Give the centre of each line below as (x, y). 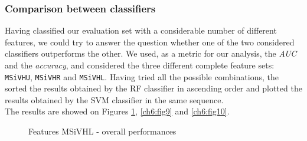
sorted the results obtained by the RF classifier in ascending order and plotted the (153, 88)
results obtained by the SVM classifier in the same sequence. (114, 99)
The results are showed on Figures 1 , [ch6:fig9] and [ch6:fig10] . (117, 111)
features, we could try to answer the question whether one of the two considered (150, 42)
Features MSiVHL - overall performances (102, 131)
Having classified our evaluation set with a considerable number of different (141, 30)
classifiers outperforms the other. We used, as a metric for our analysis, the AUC (151, 53)
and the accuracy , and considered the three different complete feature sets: (140, 65)
